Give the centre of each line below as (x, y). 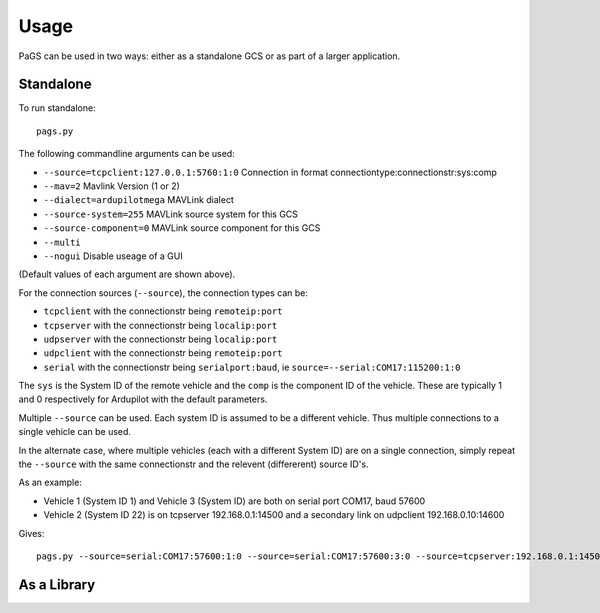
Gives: (31, 533)
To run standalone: (57, 108)
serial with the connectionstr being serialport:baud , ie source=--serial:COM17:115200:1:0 (252, 367)
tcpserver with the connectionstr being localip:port (160, 325)
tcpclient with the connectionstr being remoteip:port (163, 311)
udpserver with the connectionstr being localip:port (160, 339)
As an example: (50, 482)
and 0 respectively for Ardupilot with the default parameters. (143, 399)
